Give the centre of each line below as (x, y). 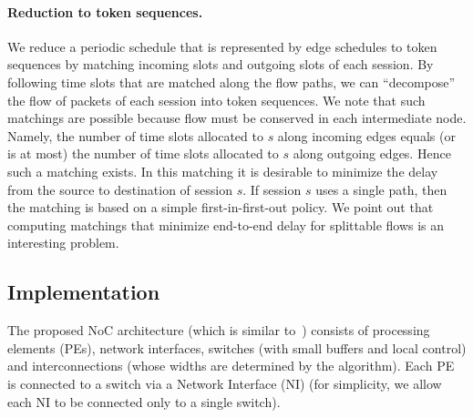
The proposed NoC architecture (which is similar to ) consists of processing (219, 330)
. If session (272, 189)
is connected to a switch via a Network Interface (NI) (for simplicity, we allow (225, 383)
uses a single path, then (381, 189)
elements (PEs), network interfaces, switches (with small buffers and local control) (237, 347)
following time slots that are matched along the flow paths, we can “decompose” (231, 82)
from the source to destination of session (120, 189)
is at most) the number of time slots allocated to (143, 153)
